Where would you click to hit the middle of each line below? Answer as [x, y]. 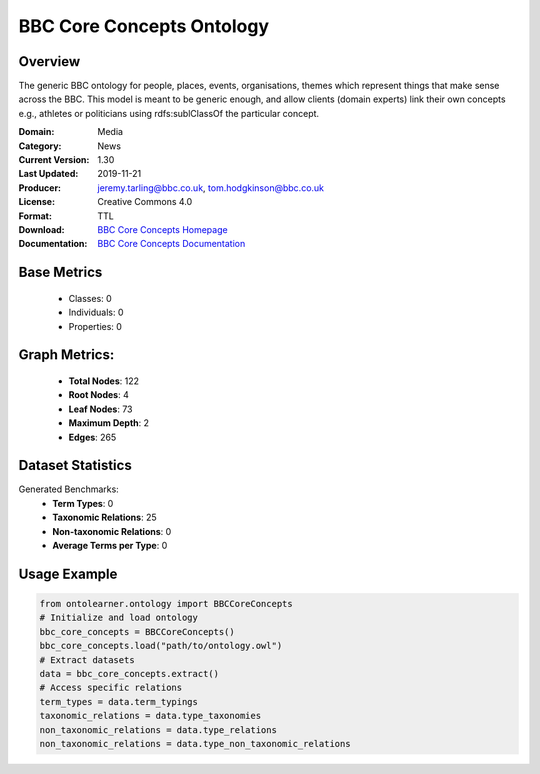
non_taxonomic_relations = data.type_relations [158, 729]
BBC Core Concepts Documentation [171, 244]
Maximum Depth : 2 [109, 423]
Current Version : [54, 160]
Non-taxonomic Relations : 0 [112, 531]
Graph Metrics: [66, 355]
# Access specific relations [111, 688]
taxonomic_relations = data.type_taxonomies [150, 716]
